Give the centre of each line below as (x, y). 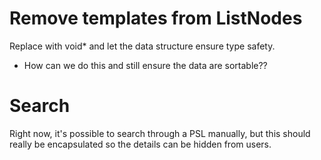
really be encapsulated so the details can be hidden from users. (140, 144)
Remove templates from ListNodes (156, 18)
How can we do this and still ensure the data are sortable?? (145, 65)
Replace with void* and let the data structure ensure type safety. (142, 46)
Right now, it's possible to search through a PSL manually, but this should (160, 133)
